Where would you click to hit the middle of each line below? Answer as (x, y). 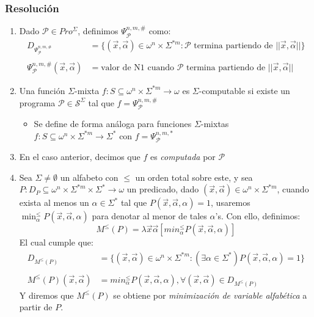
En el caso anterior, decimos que (80, 157)
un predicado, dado (163, 189)
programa (37, 102)
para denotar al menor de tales (149, 216)
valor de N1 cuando (137, 67)
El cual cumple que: (56, 242)
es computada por (183, 157)
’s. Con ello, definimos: (258, 216)
